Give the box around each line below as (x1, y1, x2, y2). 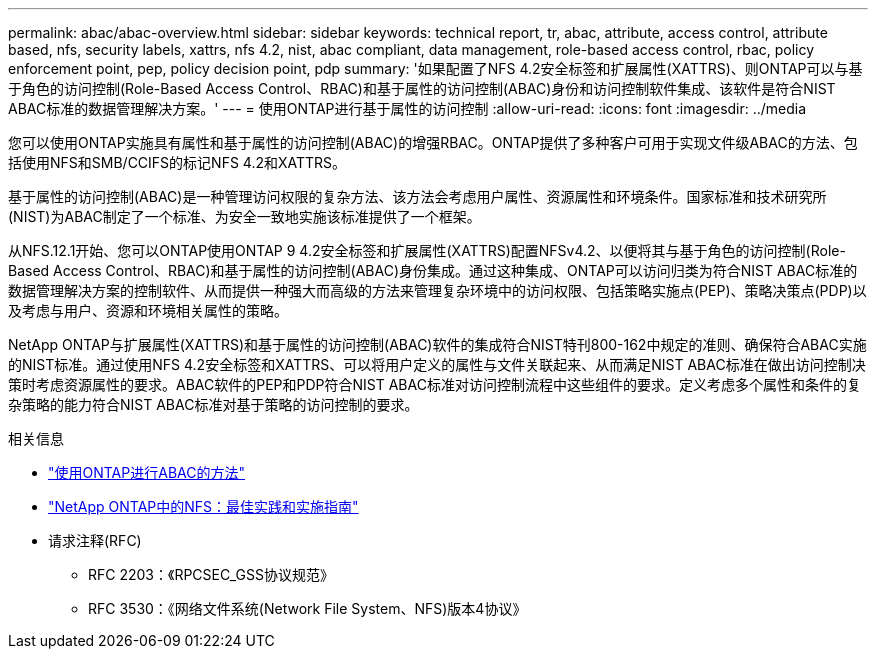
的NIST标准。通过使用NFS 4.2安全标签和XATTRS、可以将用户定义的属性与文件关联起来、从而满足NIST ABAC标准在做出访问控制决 (8, 356, 866, 373)
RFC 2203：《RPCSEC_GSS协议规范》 (88, 566, 334, 583)
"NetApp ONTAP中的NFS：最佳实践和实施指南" (48, 498, 359, 515)
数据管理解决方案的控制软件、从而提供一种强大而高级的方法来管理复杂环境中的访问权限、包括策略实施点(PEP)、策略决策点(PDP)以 (8, 282, 867, 299)
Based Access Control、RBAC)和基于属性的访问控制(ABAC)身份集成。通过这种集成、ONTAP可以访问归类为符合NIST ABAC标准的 (8, 262, 858, 279)
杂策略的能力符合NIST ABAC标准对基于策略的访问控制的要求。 (8, 396, 419, 413)
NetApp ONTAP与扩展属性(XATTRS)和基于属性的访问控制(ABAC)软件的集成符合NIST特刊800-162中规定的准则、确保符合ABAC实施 (8, 336, 867, 353)
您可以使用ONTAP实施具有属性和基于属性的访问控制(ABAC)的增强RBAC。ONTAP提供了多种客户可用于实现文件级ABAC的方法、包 (8, 134, 858, 151)
